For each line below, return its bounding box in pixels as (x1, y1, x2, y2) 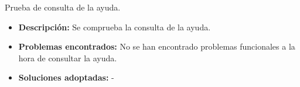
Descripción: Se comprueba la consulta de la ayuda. (18, 20, 211, 33)
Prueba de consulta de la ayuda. (5, 1, 121, 13)
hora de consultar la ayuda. (18, 51, 117, 64)
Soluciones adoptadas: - (18, 71, 114, 83)
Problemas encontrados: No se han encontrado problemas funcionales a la (18, 40, 295, 53)
